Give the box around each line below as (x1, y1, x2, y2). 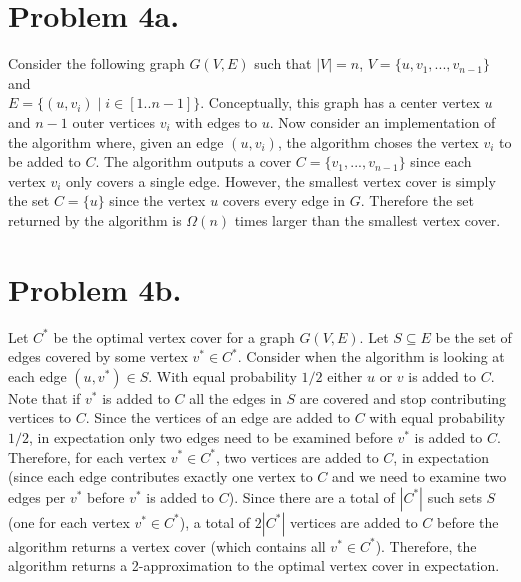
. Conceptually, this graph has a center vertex (200, 92, 480, 113)
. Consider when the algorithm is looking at (237, 346, 505, 367)
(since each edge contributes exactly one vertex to (8, 466, 313, 487)
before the (436, 511, 499, 532)
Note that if (8, 387, 81, 408)
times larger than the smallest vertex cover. (234, 209, 501, 230)
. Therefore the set (360, 190, 475, 211)
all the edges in (189, 387, 282, 408)
